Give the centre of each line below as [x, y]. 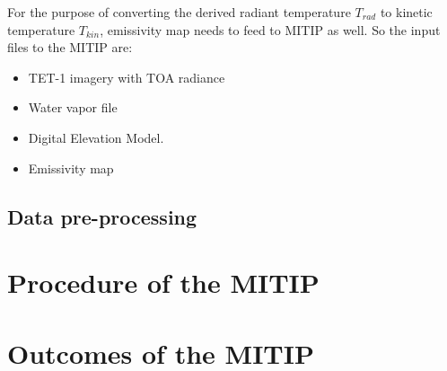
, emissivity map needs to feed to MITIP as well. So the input [270, 29]
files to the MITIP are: [70, 47]
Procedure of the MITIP [163, 283]
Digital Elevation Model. [96, 137]
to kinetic [406, 12]
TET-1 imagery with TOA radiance [127, 77]
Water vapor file [73, 107]
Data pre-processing [102, 216]
